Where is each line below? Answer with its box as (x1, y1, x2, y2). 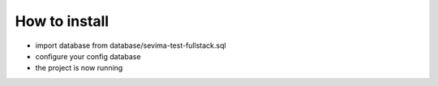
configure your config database (35, 51, 141, 61)
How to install (15, 12, 109, 30)
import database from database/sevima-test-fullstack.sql (35, 41, 226, 50)
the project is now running (35, 63, 123, 73)
